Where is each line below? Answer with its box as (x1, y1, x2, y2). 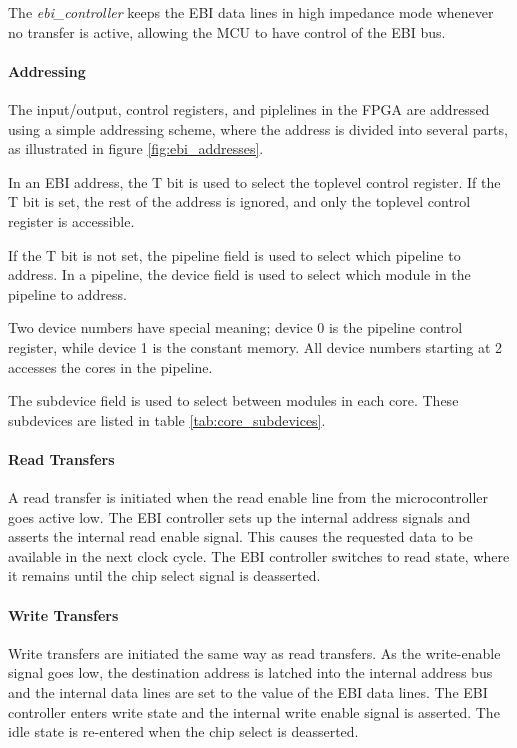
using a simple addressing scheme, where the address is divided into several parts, (8, 118, 508, 139)
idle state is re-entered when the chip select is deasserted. (8, 721, 359, 742)
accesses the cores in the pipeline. (8, 356, 213, 377)
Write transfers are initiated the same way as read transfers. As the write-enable (8, 642, 501, 663)
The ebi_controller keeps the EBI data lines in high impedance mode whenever (8, 2, 494, 22)
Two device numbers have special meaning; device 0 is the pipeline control (8, 317, 463, 338)
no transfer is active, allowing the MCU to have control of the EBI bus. (8, 21, 446, 42)
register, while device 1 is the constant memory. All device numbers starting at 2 (8, 336, 503, 357)
